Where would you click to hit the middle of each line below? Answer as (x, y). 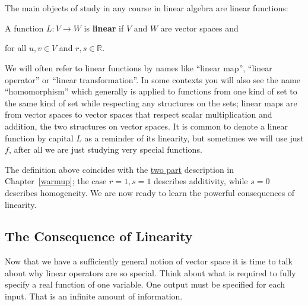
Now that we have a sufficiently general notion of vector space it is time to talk (149, 261)
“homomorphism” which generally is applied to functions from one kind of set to (151, 91)
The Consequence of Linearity (99, 236)
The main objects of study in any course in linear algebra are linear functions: (147, 8)
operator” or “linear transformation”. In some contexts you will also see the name (153, 79)
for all (16, 48)
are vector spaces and (199, 28)
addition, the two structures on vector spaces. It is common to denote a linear (146, 126)
